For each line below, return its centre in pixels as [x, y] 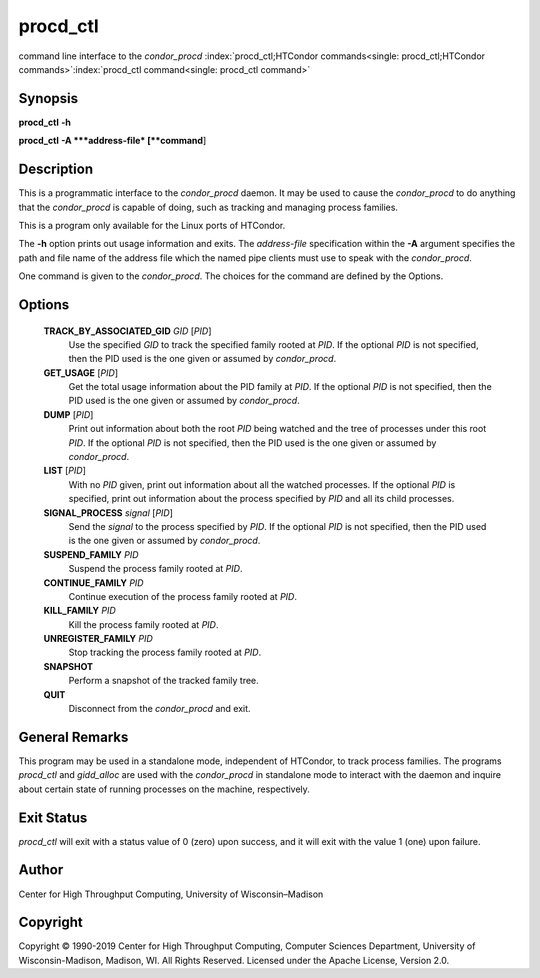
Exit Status [53, 817]
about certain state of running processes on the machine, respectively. [164, 789]
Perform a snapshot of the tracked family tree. [163, 681]
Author [41, 870]
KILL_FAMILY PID [80, 611]
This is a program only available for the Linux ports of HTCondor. [152, 225]
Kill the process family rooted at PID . [143, 624]
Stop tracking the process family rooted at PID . [165, 652]
